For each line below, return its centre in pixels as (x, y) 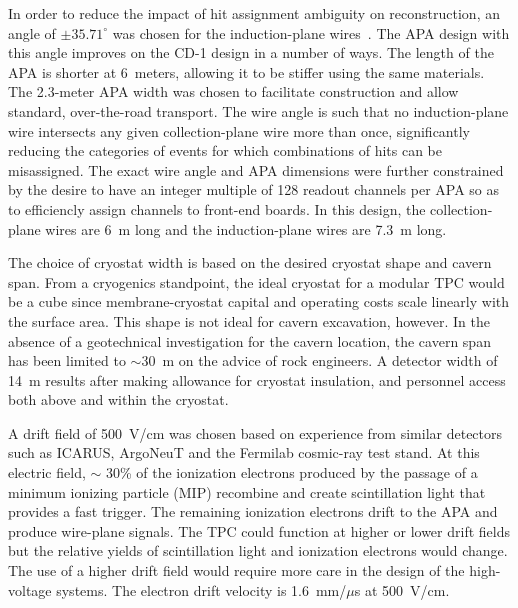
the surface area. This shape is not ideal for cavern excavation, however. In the (249, 320)
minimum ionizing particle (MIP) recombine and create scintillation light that (247, 491)
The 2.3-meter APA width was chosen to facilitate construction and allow (233, 91)
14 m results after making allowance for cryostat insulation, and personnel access (257, 379)
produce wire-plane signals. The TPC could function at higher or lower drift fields (259, 530)
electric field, (47, 472)
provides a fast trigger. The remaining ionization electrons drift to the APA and (253, 511)
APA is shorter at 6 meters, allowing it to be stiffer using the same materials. (246, 71)
